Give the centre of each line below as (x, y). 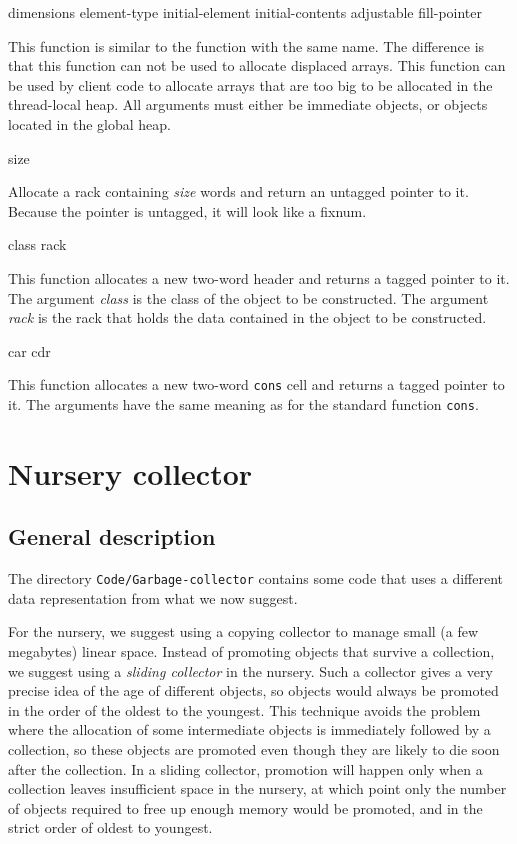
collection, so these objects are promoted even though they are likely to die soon (254, 749)
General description (112, 536)
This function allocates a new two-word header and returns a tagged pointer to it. (259, 277)
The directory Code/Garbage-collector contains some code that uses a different (256, 578)
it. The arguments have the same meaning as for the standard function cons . (243, 403)
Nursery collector (130, 472)
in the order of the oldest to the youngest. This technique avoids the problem (244, 709)
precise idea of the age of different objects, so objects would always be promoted (253, 690)
